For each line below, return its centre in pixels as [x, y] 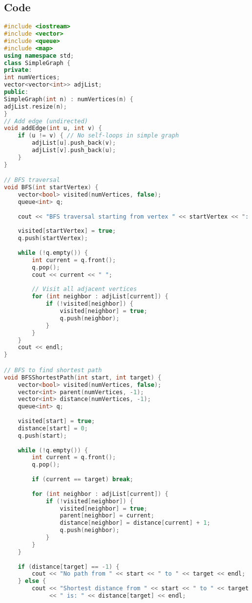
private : [18, 70]
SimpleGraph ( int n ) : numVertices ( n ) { [69, 99]
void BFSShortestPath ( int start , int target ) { [83, 377]
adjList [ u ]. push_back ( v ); [74, 143]
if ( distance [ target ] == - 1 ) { [69, 567]
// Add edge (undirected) [46, 121]
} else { [32, 581]
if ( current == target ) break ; [83, 480]
